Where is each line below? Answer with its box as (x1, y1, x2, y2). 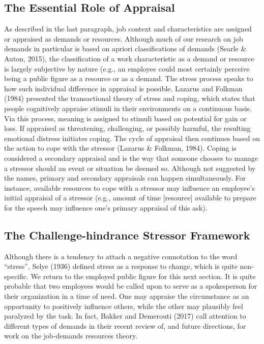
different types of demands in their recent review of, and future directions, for (4, 320, 246, 331)
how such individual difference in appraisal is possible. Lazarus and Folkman (4, 83, 243, 93)
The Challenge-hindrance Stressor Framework (4, 227, 250, 243)
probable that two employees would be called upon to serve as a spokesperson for (4, 281, 257, 291)
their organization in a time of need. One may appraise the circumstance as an (4, 291, 249, 301)
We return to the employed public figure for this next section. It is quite (31, 270, 256, 281)
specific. (4, 270, 28, 281)
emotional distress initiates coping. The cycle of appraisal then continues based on (4, 132, 260, 143)
